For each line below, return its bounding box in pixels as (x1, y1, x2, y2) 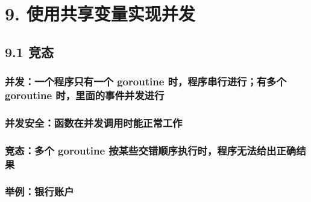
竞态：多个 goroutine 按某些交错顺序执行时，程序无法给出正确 (5, 142, 297, 158)
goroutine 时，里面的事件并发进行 (5, 88, 165, 102)
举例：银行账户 (5, 184, 74, 199)
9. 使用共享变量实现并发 (5, 1, 195, 26)
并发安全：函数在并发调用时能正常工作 (5, 115, 183, 130)
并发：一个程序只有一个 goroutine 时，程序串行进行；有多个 (5, 74, 286, 89)
